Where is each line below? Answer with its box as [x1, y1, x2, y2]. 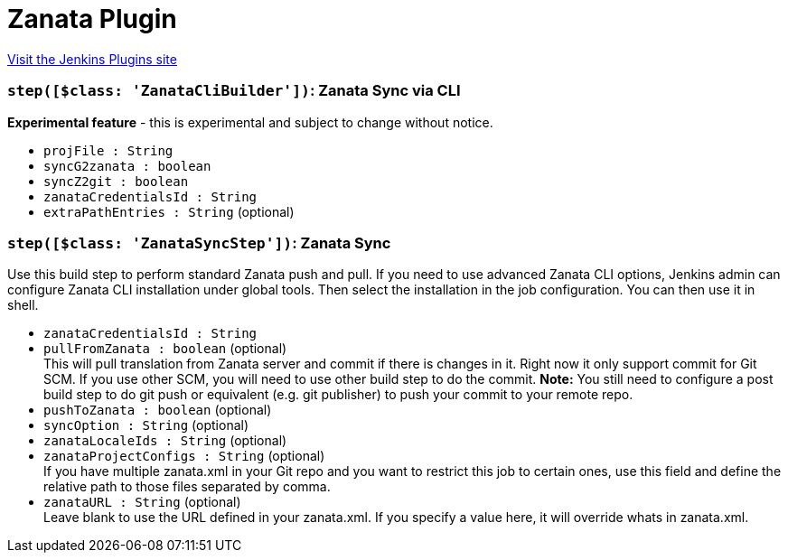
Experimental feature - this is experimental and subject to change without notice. [7, 114, 493, 130]
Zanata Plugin [7, 4, 177, 34]
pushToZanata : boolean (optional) [43, 402, 272, 418]
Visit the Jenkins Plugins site [7, 51, 177, 67]
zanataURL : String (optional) [43, 494, 241, 510]
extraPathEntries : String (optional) [43, 203, 295, 219]
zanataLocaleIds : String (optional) [43, 433, 287, 449]
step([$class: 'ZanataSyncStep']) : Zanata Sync [7, 233, 391, 252]
